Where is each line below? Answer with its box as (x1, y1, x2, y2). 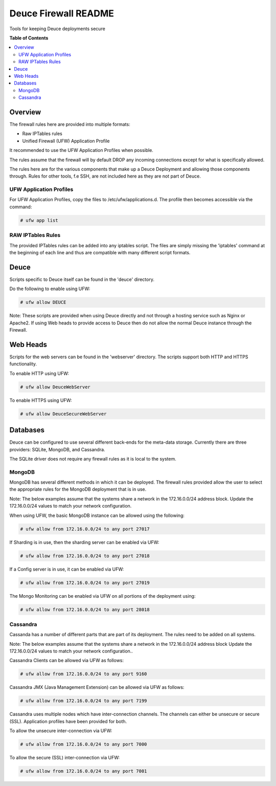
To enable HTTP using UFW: (9, 370, 69, 376)
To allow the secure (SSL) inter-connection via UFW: (9, 755, 120, 761)
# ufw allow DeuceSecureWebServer (20, 411, 107, 417)
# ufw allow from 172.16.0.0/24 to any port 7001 (20, 768, 147, 774)
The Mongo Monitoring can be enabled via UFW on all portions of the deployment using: (9, 593, 196, 599)
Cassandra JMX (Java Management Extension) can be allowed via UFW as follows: (9, 684, 185, 690)
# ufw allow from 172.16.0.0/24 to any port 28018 (20, 606, 150, 613)
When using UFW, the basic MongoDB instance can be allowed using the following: (9, 512, 185, 518)
